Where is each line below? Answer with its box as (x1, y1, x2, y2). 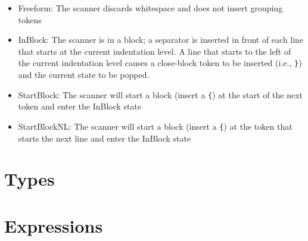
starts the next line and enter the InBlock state (18, 132, 191, 144)
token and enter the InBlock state (18, 100, 142, 112)
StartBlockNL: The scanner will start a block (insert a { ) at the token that (18, 120, 293, 132)
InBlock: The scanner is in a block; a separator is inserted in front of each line (18, 33, 304, 46)
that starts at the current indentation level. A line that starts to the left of (18, 45, 291, 57)
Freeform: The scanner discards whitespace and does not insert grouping (18, 2, 283, 14)
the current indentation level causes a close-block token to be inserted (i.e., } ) (18, 57, 302, 69)
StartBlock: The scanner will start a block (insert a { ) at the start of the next (18, 88, 303, 101)
